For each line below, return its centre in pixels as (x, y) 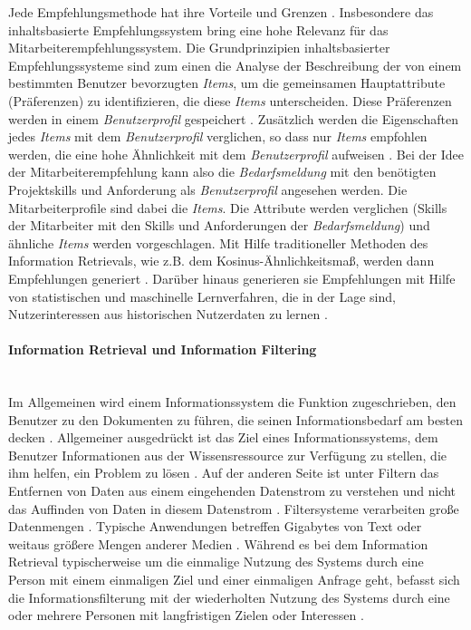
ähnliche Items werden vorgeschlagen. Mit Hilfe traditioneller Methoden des (218, 242)
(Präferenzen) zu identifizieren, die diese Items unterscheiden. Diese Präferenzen (230, 100)
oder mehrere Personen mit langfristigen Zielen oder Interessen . (186, 615)
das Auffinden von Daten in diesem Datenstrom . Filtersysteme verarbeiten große (234, 508)
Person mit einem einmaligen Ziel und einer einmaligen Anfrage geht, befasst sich (234, 580)
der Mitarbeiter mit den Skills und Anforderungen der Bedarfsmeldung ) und (219, 225)
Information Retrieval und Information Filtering (163, 349)
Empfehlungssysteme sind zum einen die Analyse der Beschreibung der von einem (235, 65)
